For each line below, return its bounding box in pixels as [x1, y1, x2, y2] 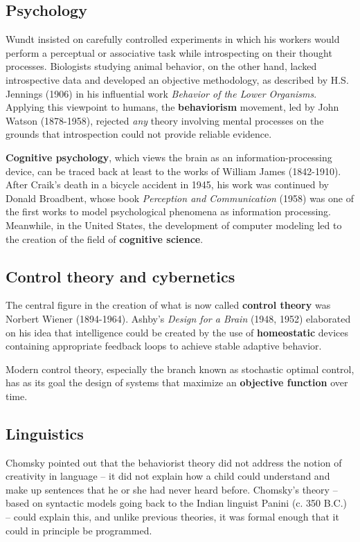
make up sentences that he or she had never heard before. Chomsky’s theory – [6, 482, 338, 496]
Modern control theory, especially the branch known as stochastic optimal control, [6, 361, 354, 376]
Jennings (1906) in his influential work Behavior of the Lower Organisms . [6, 86, 317, 100]
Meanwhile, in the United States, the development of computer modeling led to [6, 217, 342, 232]
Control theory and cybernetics [6, 265, 235, 287]
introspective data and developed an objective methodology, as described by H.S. [6, 72, 349, 87]
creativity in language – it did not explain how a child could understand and [6, 469, 330, 483]
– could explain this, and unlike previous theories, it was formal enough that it [6, 509, 339, 524]
